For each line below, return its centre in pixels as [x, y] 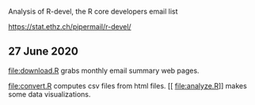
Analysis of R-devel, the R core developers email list [93, 11]
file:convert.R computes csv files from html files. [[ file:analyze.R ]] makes [127, 85]
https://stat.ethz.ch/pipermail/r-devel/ [70, 26]
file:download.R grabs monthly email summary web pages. [104, 70]
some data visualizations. [49, 94]
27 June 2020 [44, 52]
